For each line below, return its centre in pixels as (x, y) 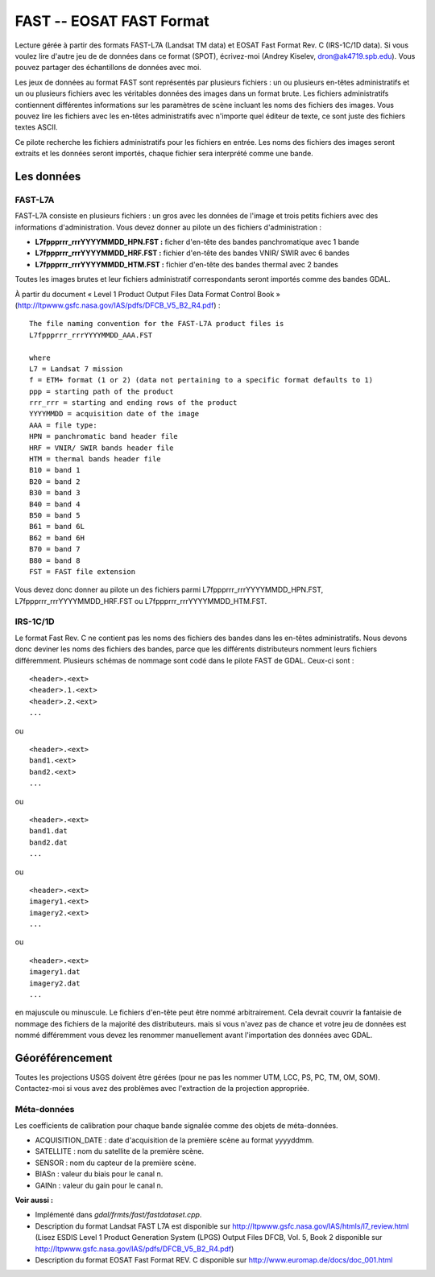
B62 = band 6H (57, 538)
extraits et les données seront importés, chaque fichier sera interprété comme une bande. (164, 154)
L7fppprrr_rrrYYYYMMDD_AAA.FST (91, 335)
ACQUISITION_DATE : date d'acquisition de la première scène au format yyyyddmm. (174, 1140)
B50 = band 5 (55, 515)
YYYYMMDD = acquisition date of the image (114, 414)
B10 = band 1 (55, 470)
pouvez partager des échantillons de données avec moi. (108, 68)
